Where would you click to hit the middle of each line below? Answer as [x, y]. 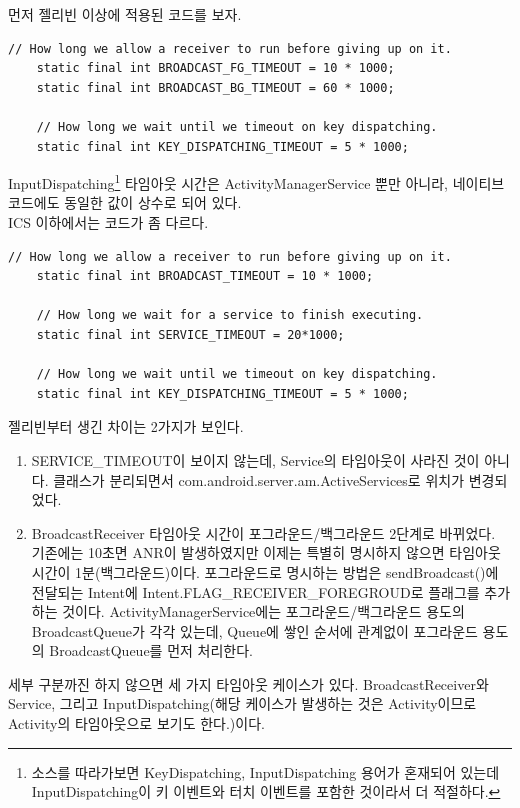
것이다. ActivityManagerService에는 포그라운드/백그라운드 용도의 [263, 611]
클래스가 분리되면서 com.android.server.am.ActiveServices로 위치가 [259, 479]
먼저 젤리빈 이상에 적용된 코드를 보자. [125, 14]
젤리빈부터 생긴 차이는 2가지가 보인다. [126, 426]
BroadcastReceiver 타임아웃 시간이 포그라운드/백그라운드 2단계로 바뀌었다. [263, 532]
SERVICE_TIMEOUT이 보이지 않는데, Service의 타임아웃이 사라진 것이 [255, 459]
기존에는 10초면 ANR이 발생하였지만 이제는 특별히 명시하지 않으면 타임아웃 [266, 552]
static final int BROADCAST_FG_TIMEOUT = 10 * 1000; [215, 68]
